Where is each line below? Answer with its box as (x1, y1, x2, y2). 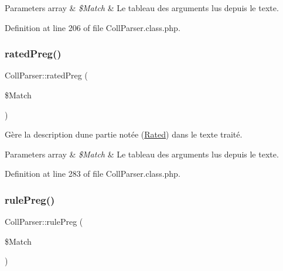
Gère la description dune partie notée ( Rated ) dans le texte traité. (5, 128, 243, 140)
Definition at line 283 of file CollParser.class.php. (5, 167, 180, 180)
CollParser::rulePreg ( (5, 215, 83, 228)
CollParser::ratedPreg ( (5, 69, 88, 81)
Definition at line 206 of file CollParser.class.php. (5, 21, 180, 33)
